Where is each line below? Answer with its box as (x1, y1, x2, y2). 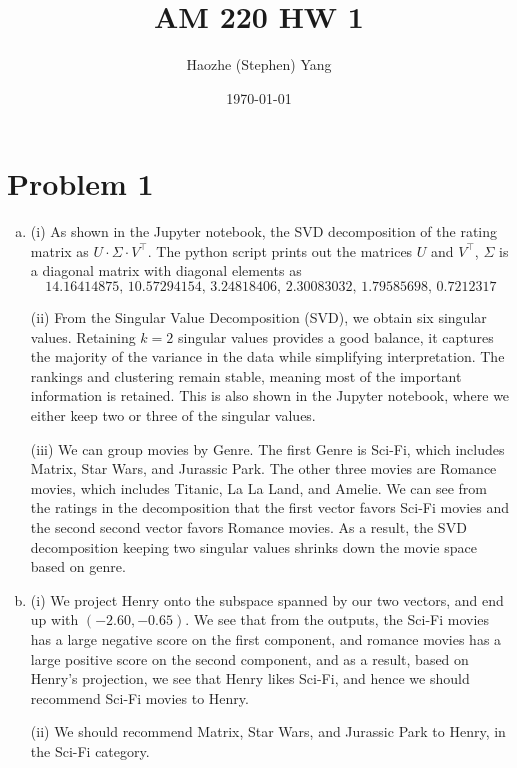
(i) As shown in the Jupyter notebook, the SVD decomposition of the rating (30, 221, 498, 242)
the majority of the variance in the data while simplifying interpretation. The (30, 346, 505, 367)
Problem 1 (7, 163, 154, 204)
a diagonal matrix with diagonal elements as (30, 260, 302, 281)
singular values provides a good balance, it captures (177, 326, 494, 347)
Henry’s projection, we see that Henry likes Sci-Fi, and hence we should (30, 668, 470, 689)
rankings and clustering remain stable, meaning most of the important (30, 365, 462, 386)
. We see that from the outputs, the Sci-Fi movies (185, 609, 490, 630)
